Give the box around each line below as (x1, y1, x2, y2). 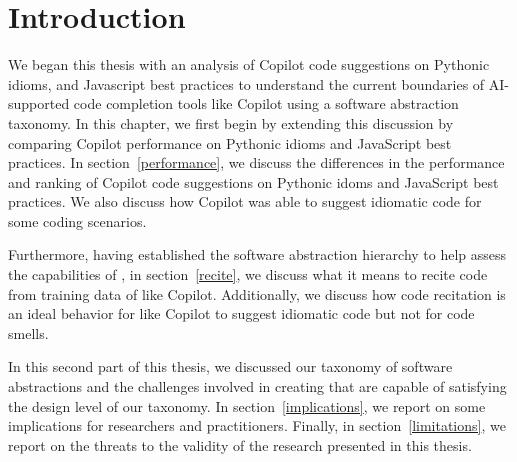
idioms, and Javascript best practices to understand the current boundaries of (8, 73, 485, 94)
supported (8, 93, 70, 114)
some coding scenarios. (8, 210, 147, 231)
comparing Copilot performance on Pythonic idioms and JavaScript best (8, 132, 452, 153)
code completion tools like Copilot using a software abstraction (73, 93, 459, 114)
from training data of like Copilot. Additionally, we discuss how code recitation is (8, 283, 506, 304)
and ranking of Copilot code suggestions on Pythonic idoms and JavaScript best (8, 171, 499, 192)
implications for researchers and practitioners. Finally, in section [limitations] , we (8, 415, 506, 436)
